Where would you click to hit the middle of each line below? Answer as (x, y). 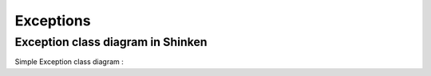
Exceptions (53, 21)
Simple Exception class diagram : (69, 62)
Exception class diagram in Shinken (111, 42)
